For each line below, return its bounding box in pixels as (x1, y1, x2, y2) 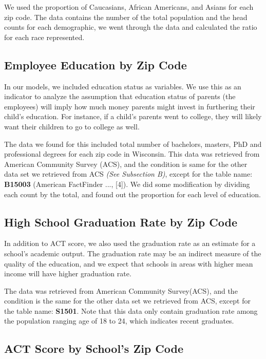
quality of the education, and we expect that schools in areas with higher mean (4, 258, 253, 269)
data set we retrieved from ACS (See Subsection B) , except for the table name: (4, 168, 253, 179)
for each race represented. (4, 31, 85, 42)
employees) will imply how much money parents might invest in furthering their (4, 101, 255, 111)
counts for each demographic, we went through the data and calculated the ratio (4, 22, 257, 32)
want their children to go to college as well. (4, 121, 140, 131)
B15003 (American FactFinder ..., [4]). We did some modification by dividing (4, 178, 250, 189)
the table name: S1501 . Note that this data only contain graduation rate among (4, 305, 258, 316)
